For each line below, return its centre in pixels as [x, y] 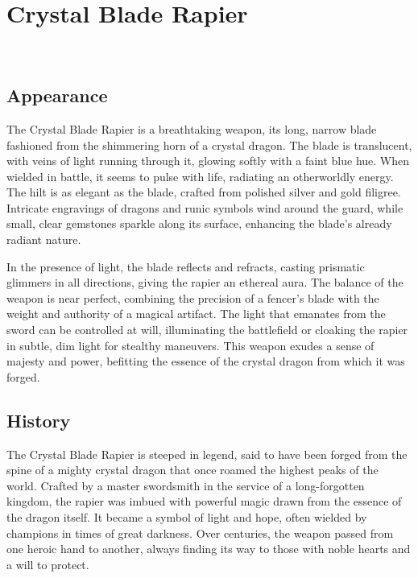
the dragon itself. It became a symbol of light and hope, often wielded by [187, 517]
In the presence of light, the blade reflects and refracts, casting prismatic [186, 266]
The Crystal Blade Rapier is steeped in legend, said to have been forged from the [207, 454]
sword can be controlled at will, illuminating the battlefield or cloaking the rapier [207, 330]
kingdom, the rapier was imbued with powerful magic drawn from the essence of [204, 501]
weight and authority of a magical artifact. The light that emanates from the [196, 314]
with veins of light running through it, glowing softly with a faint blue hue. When [208, 161]
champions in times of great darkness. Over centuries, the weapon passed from [200, 533]
